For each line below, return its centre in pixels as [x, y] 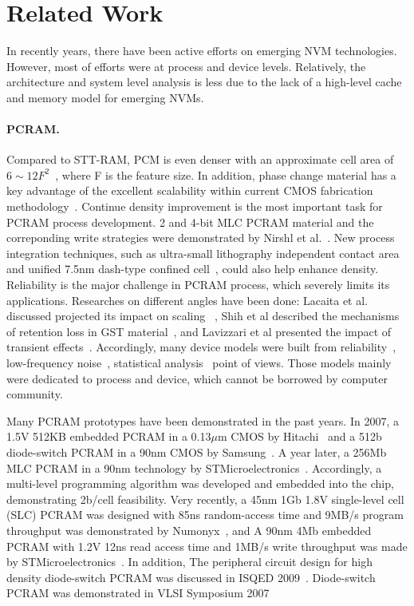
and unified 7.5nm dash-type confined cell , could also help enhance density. [193, 269]
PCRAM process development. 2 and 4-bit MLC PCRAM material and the [190, 222]
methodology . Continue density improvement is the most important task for [195, 206]
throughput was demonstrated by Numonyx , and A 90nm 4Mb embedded [189, 530]
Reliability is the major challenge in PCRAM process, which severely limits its [198, 285]
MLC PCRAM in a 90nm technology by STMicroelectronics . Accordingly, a [194, 467]
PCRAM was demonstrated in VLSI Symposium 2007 [138, 593]
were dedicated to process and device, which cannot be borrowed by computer [197, 378]
